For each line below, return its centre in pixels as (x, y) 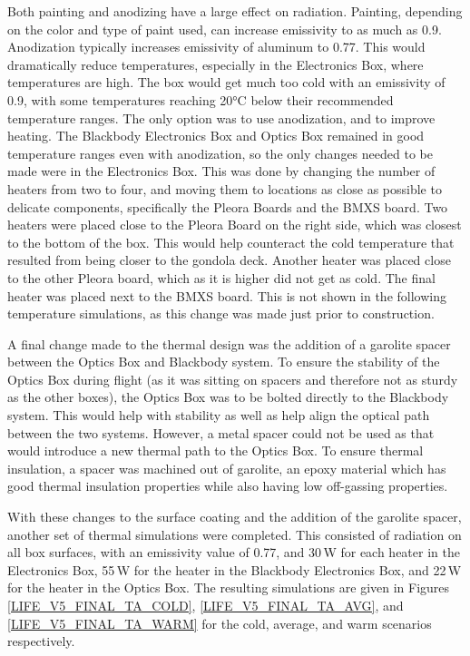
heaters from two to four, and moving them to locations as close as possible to (225, 188)
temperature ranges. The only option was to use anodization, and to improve (221, 117)
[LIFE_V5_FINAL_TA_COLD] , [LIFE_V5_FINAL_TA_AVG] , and (206, 605)
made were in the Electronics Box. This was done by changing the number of (221, 171)
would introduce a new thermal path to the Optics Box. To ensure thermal (215, 450)
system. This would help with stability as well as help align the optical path (219, 415)
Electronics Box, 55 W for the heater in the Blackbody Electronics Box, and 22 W (235, 569)
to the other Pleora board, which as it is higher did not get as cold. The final (221, 277)
